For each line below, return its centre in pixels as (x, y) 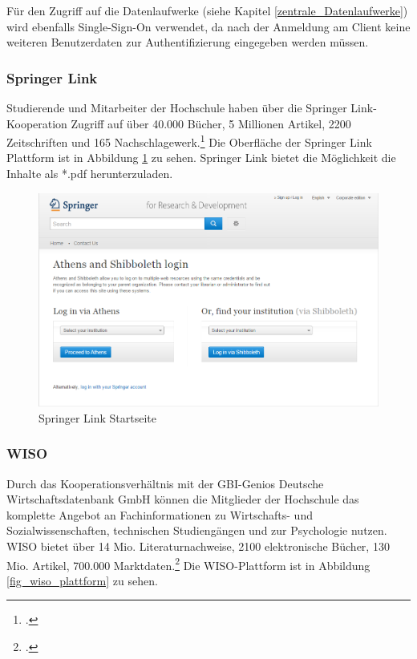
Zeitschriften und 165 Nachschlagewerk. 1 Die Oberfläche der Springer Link (189, 141)
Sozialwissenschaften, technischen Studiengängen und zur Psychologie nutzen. (197, 530)
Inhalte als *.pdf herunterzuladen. (90, 174)
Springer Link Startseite (98, 417)
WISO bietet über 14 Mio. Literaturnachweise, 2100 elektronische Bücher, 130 (198, 546)
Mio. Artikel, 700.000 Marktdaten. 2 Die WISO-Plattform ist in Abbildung (188, 564)
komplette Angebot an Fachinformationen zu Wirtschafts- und (160, 514)
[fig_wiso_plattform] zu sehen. (82, 580)
